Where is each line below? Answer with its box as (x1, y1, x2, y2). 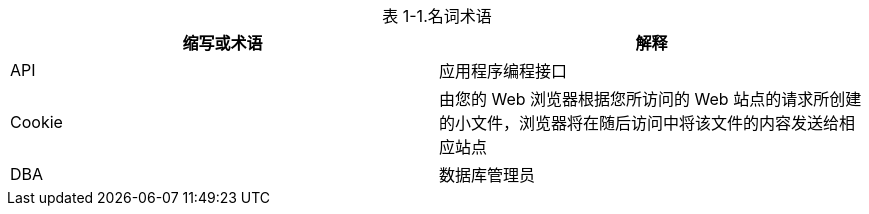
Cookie (10, 112, 63, 132)
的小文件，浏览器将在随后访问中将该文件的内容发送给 (439, 113, 840, 133)
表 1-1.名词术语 (382, 6, 492, 26)
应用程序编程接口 (439, 61, 568, 81)
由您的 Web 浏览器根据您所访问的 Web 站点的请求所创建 (439, 89, 862, 109)
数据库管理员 (439, 165, 536, 185)
